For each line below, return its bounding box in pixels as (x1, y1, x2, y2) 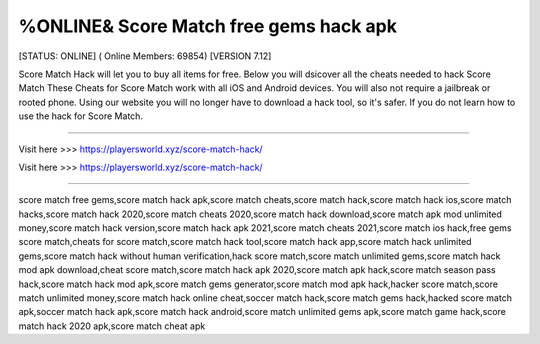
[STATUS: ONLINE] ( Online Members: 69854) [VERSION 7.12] (18, 50, 272, 62)
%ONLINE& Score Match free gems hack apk (18, 15, 397, 37)
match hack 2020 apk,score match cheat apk (18, 320, 206, 332)
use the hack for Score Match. (18, 110, 144, 122)
